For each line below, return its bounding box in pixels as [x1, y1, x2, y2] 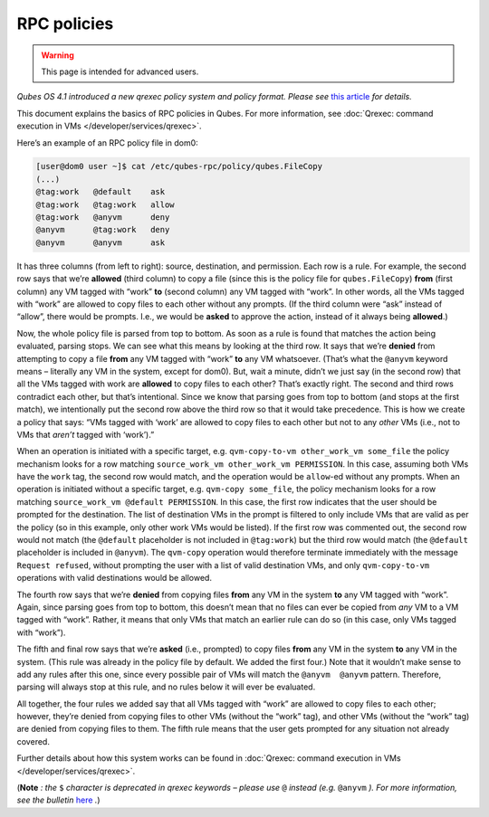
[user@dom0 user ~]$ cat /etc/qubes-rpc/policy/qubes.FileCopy [35, 161, 323, 172]
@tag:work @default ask [35, 186, 166, 197]
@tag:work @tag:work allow [35, 199, 176, 210]
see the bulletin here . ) [16, 794, 101, 805]
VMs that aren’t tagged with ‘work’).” [16, 429, 155, 440]
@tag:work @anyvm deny [35, 213, 170, 223]
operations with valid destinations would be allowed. [16, 573, 213, 584]
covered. [16, 736, 50, 746]
